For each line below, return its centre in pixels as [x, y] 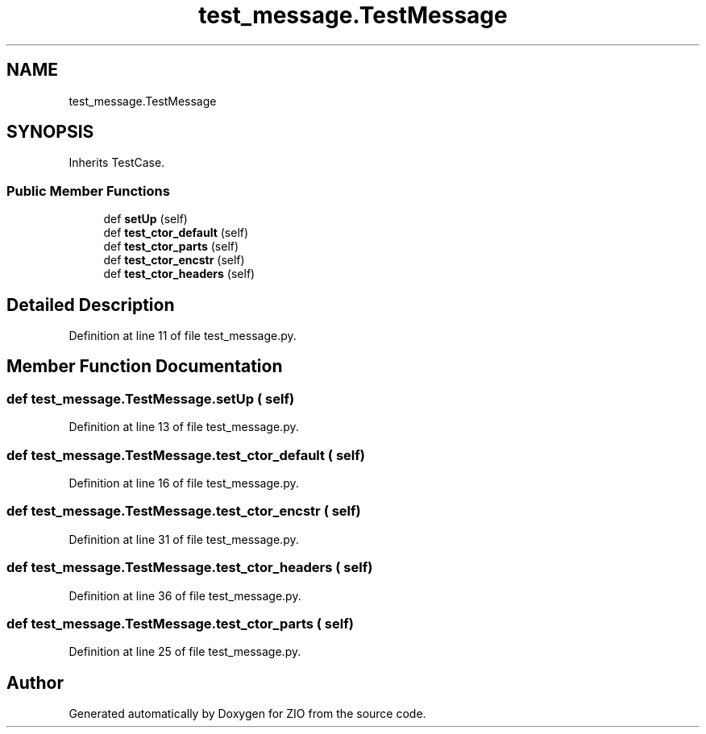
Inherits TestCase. [117, 163]
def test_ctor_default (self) [176, 233]
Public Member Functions [88, 191]
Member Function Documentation [145, 367]
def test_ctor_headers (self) [179, 274]
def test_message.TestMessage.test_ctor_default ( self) [186, 455]
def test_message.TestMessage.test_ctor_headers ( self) [190, 568]
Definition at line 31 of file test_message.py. [184, 539]
